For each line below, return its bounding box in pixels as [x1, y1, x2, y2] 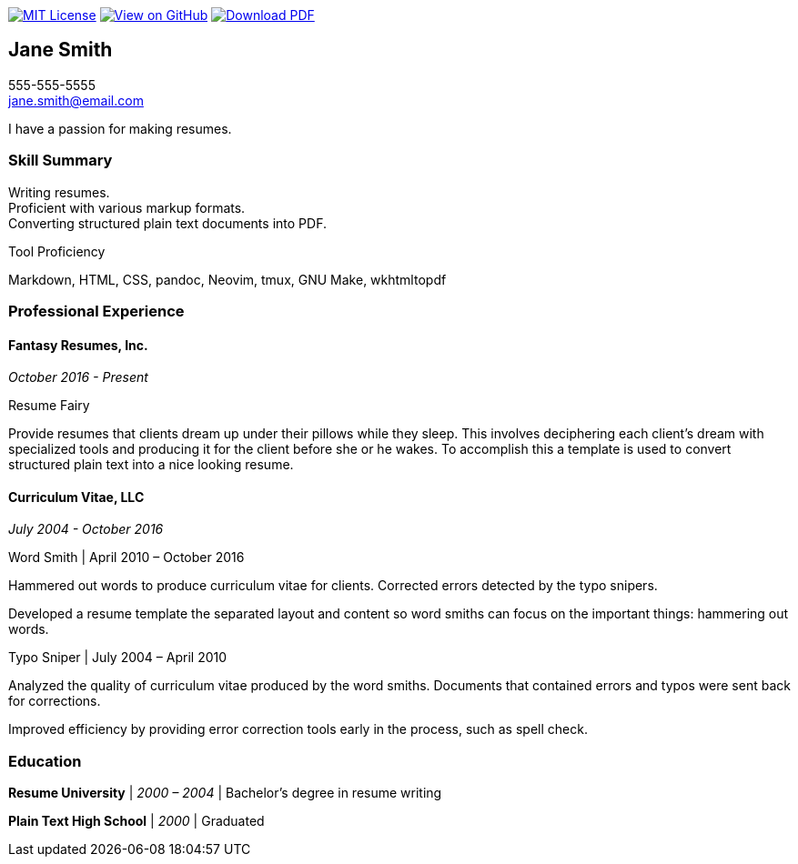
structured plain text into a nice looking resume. [8, 457, 294, 473]
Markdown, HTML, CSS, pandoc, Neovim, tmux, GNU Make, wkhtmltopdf [8, 271, 447, 287]
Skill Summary [8, 151, 113, 170]
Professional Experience [8, 301, 185, 320]
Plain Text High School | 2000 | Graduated [8, 813, 265, 829]
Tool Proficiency [8, 243, 106, 259]
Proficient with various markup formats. [8, 199, 246, 216]
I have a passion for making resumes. [8, 120, 232, 136]
